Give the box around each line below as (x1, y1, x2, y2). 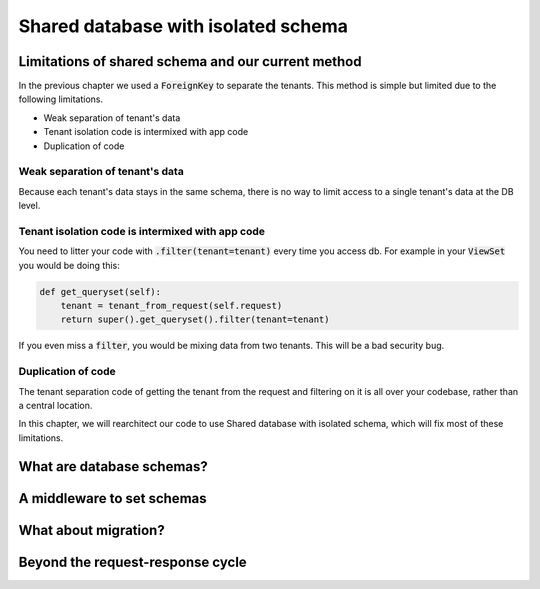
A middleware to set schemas (18, 490, 207, 507)
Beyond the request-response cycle (18, 553, 247, 570)
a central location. (18, 399, 93, 411)
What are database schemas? (18, 458, 209, 475)
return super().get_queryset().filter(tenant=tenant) (60, 314, 330, 325)
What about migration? (18, 521, 165, 539)
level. (18, 200, 41, 212)
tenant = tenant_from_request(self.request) (60, 300, 283, 312)
